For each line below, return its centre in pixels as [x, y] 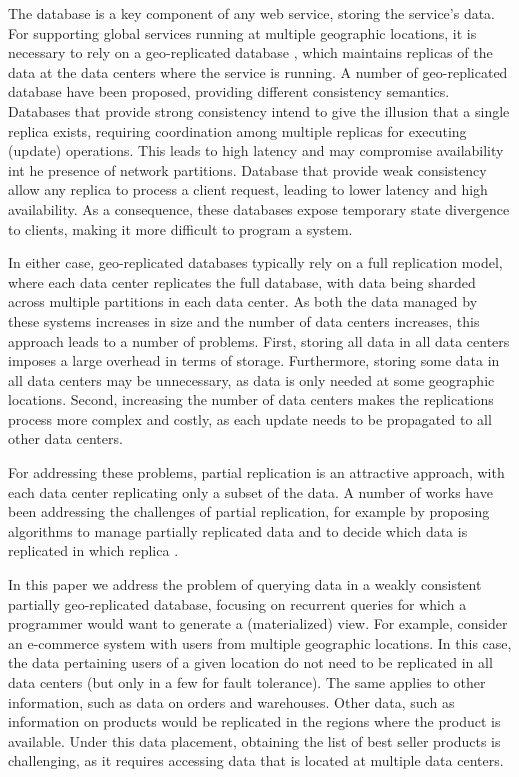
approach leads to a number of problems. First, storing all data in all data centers [259, 340]
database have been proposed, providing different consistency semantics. [229, 91]
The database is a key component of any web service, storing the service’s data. [252, 13]
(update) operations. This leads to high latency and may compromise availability [256, 150]
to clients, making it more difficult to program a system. [180, 228]
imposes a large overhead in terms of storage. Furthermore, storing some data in [254, 360]
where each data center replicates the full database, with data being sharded [242, 281]
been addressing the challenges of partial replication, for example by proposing [249, 511]
